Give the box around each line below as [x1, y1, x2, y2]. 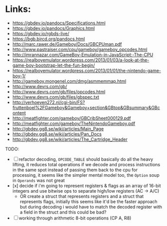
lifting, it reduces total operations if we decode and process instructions [12, 161, 161, 167]
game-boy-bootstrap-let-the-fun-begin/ [12, 62, 95, 68]
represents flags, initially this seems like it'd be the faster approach [19, 198, 158, 205]
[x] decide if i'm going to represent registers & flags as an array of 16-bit [12, 183, 161, 189]
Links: [5, 3, 31, 15]
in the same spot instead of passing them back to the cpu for [12, 167, 138, 173]
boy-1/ [12, 73, 26, 79]
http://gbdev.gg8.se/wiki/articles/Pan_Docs [12, 131, 102, 137]
